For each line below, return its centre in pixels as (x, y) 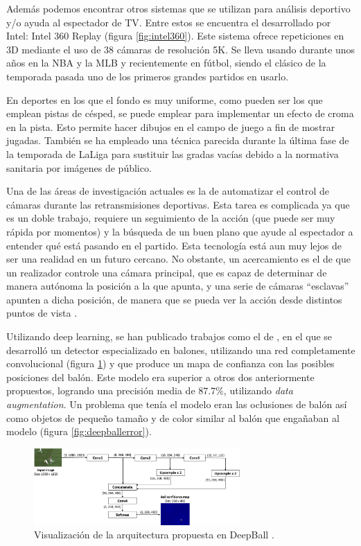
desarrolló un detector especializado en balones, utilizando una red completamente (181, 350)
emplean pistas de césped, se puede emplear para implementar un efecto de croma (180, 113)
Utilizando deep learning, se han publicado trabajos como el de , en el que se (169, 336)
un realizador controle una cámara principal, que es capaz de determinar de (167, 272)
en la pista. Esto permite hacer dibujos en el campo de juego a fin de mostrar (171, 126)
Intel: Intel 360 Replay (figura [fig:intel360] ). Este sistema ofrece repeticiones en (175, 36)
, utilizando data (258, 390)
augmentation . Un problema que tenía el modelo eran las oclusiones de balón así (177, 404)
